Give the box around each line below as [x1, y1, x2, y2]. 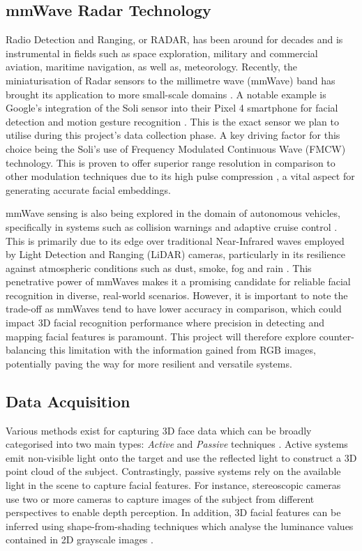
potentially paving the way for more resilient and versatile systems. [6, 356, 292, 370]
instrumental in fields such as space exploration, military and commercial [6, 45, 318, 60]
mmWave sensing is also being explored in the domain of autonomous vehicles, [6, 206, 340, 220]
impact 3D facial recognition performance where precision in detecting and [6, 315, 325, 330]
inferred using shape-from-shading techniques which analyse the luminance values [6, 518, 354, 533]
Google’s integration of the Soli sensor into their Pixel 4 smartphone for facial [6, 100, 338, 115]
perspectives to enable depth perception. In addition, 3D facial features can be [6, 505, 341, 520]
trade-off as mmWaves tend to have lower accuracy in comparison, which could [6, 301, 342, 316]
